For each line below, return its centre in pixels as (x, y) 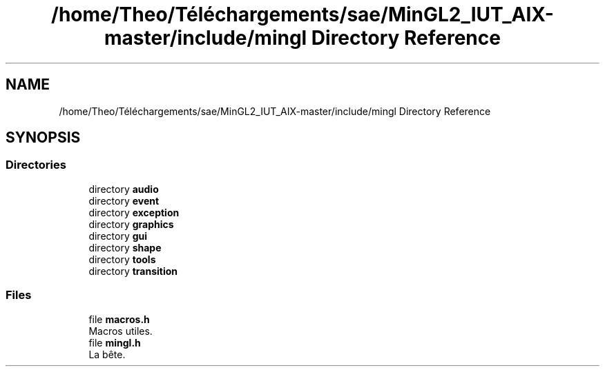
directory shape (125, 247)
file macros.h (119, 319)
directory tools (122, 259)
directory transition (133, 271)
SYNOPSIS (43, 138)
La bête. (107, 354)
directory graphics (131, 224)
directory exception (134, 212)
